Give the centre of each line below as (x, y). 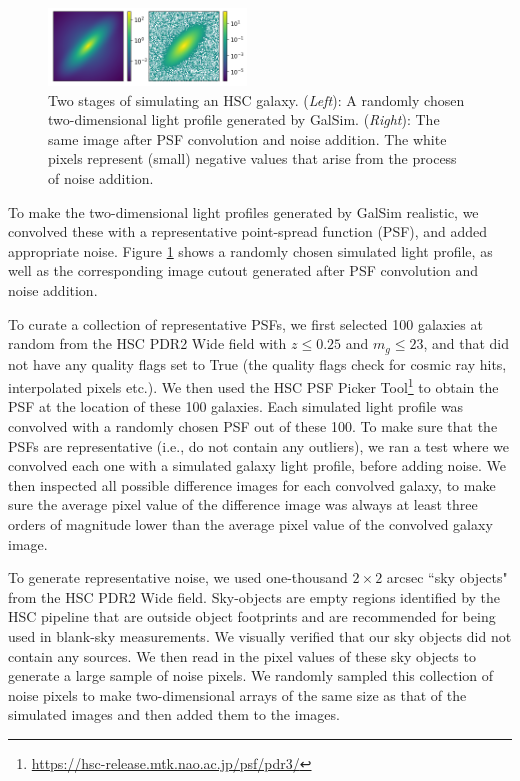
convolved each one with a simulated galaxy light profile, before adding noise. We (257, 465)
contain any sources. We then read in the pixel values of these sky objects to (242, 655)
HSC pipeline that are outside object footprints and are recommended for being (252, 616)
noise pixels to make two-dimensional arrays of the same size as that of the (237, 694)
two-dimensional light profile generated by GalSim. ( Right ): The (244, 119)
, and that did (466, 343)
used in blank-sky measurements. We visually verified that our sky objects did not (260, 635)
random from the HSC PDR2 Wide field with (147, 343)
